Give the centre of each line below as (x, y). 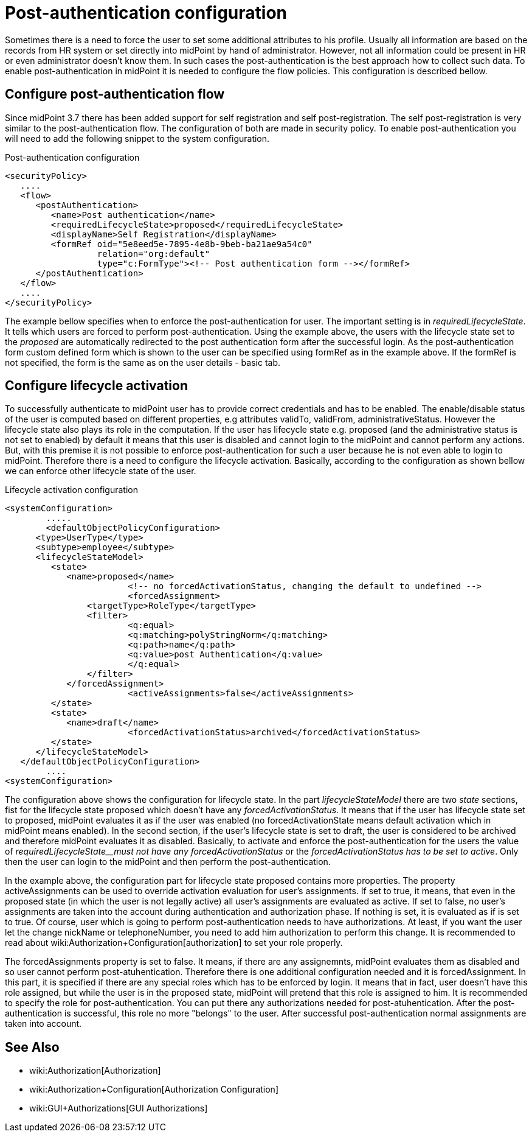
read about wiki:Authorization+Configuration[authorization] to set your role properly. (174, 943)
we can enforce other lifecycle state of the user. (101, 471)
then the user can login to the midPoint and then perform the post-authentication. (168, 862)
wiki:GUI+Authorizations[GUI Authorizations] (119, 1108)
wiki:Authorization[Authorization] (95, 1071)
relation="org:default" (154, 254)
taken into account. (43, 1024)
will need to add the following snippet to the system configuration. (137, 138)
